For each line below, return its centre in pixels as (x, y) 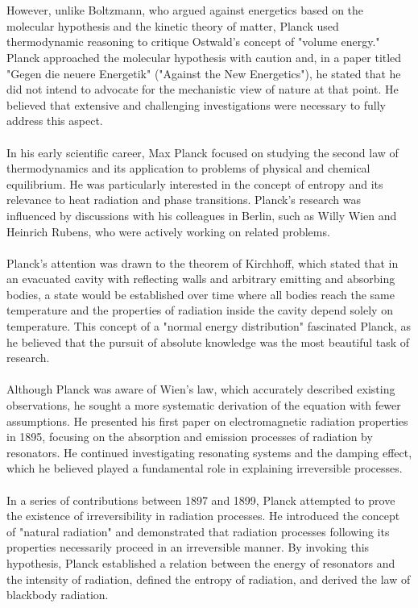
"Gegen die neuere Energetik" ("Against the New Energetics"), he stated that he (204, 73)
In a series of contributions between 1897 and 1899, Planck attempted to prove (201, 500)
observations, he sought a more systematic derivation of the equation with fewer (204, 405)
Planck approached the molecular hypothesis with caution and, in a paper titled (204, 57)
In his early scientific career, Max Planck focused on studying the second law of (203, 152)
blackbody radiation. (58, 595)
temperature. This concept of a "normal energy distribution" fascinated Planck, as (209, 326)
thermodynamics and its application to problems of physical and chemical (188, 168)
